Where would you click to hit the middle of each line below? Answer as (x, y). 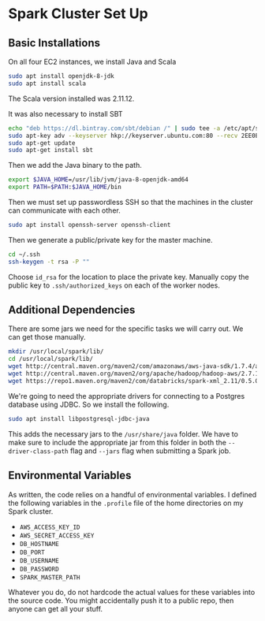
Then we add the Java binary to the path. (75, 165)
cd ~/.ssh (24, 254)
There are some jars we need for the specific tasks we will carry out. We (126, 329)
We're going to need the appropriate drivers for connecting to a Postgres (127, 396)
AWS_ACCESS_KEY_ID (50, 527)
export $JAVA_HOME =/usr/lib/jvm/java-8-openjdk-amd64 (99, 180)
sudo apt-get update (42, 143)
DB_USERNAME (39, 560)
